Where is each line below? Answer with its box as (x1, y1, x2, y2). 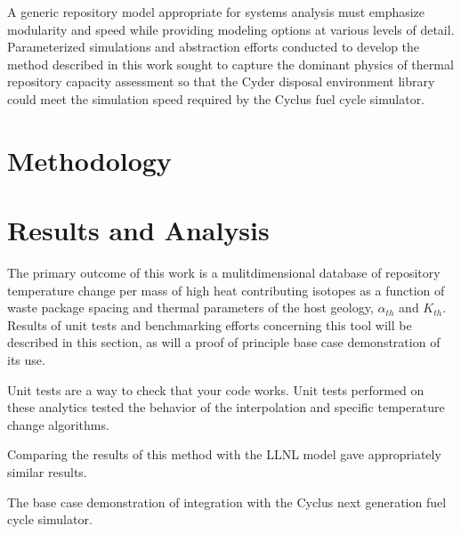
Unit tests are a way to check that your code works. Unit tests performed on (7, 380, 425, 399)
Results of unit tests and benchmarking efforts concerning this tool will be (7, 315, 412, 334)
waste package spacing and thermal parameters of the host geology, (7, 298, 374, 317)
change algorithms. (7, 415, 109, 433)
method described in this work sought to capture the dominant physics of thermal (7, 54, 454, 73)
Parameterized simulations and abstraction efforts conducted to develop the (7, 37, 420, 56)
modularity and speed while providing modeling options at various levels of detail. (7, 20, 455, 38)
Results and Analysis (7, 212, 270, 248)
